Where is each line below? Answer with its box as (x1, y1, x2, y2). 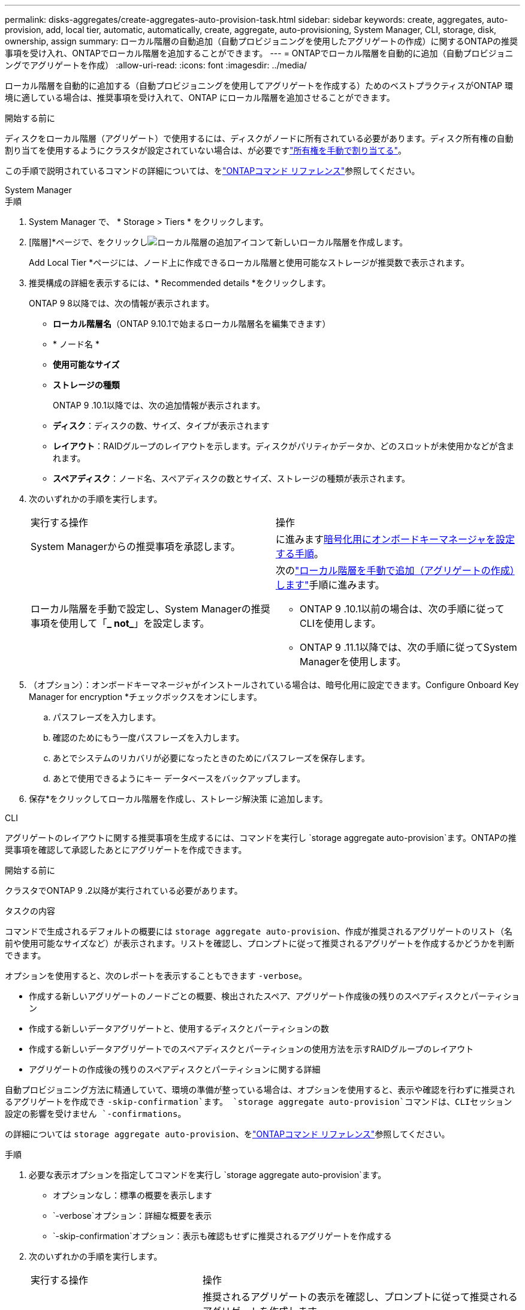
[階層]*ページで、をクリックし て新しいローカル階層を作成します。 (29, 237, 408, 247)
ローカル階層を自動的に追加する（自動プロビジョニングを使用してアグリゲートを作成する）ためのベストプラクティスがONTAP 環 (5, 80, 513, 91)
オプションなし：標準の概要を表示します (53, 1190, 212, 1200)
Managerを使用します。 (300, 656, 406, 668)
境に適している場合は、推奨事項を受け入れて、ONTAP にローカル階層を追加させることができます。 (5, 92, 395, 103)
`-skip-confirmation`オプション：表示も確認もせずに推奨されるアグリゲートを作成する (53, 1231, 392, 1241)
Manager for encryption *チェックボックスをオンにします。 (29, 692, 262, 702)
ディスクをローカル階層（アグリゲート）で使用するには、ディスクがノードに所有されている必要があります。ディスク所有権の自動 (5, 133, 514, 143)
